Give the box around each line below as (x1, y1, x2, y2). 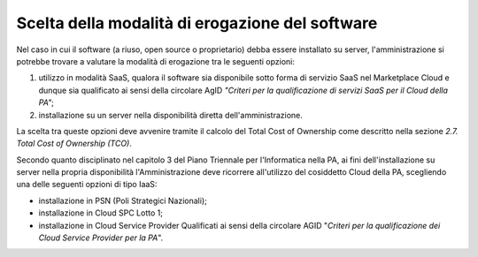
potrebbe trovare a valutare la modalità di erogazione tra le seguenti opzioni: (16, 56, 296, 66)
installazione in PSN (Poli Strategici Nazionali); (38, 195, 207, 206)
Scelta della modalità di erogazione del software (16, 13, 378, 33)
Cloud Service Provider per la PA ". (38, 232, 164, 243)
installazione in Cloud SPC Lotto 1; (38, 208, 164, 218)
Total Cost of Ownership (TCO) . (16, 138, 132, 149)
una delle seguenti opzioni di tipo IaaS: (16, 179, 158, 190)
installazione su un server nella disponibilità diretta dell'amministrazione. (38, 110, 303, 120)
